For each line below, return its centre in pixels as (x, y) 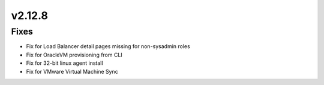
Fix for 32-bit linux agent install (64, 63)
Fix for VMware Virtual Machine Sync (72, 71)
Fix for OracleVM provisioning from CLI (74, 55)
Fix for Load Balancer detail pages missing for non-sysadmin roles (108, 46)
